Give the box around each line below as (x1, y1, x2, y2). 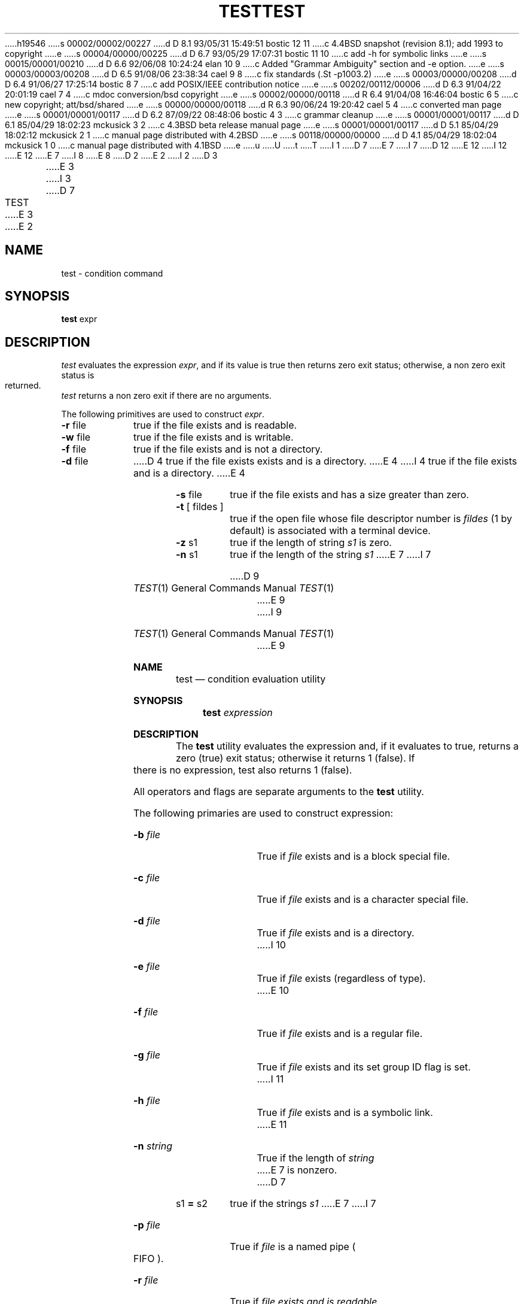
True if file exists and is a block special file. (257, 850, 450, 863)
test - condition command (61, 268, 163, 278)
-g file (133, 1049, 161, 1062)
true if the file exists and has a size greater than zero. (230, 489, 469, 501)
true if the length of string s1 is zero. (230, 536, 392, 549)
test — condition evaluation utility (175, 673, 326, 686)
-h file (133, 1094, 160, 1107)
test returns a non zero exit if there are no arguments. (61, 390, 272, 401)
